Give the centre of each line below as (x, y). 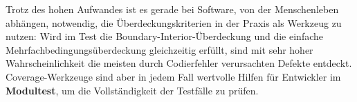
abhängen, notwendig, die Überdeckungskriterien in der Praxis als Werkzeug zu (174, 22)
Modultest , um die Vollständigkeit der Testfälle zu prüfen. (132, 90)
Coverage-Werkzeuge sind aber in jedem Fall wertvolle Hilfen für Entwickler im (173, 76)
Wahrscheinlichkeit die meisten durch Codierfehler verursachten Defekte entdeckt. (179, 63)
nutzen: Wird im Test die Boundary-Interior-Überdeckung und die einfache (165, 36)
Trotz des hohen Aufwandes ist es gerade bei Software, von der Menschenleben (172, 9)
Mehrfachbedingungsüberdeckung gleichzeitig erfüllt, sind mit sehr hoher (159, 49)
